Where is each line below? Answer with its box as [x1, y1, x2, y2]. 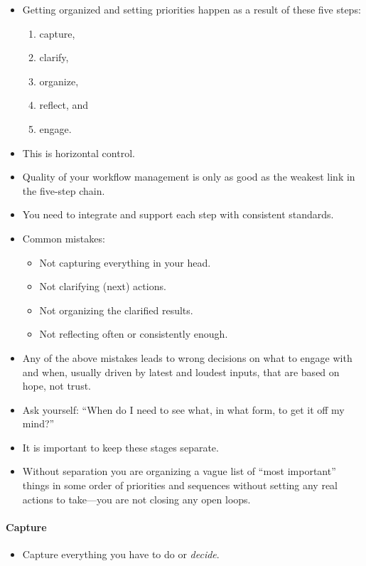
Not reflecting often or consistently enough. [39, 326, 228, 341]
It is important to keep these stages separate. [22, 439, 219, 454]
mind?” [22, 416, 55, 431]
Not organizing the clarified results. [39, 302, 193, 317]
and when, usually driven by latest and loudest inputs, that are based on [22, 364, 340, 379]
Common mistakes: [22, 230, 105, 245]
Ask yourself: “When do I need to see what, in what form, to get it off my [22, 402, 345, 417]
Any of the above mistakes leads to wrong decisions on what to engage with [22, 350, 352, 365]
